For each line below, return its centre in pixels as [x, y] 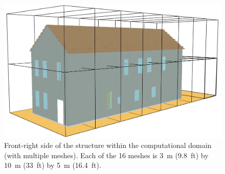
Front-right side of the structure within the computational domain [108, 145]
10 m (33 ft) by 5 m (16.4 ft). [53, 165]
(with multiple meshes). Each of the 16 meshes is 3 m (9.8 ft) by [106, 155]
